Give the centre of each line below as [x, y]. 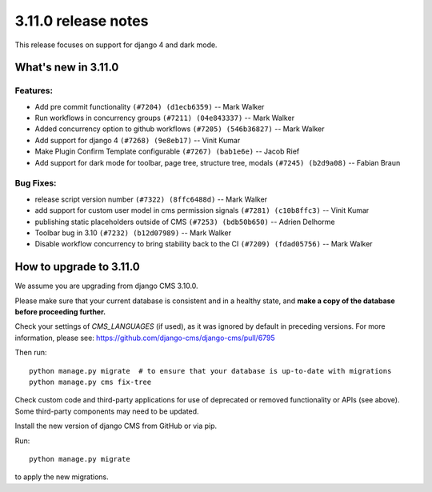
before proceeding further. [60, 312]
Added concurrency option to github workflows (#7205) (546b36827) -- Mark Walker [180, 129]
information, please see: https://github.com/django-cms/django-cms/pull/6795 [145, 338]
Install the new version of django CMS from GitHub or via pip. [116, 426]
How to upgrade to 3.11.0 [77, 267]
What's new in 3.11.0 [67, 68]
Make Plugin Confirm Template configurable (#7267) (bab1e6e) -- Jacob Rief [167, 151]
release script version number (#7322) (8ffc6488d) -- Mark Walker [151, 199]
